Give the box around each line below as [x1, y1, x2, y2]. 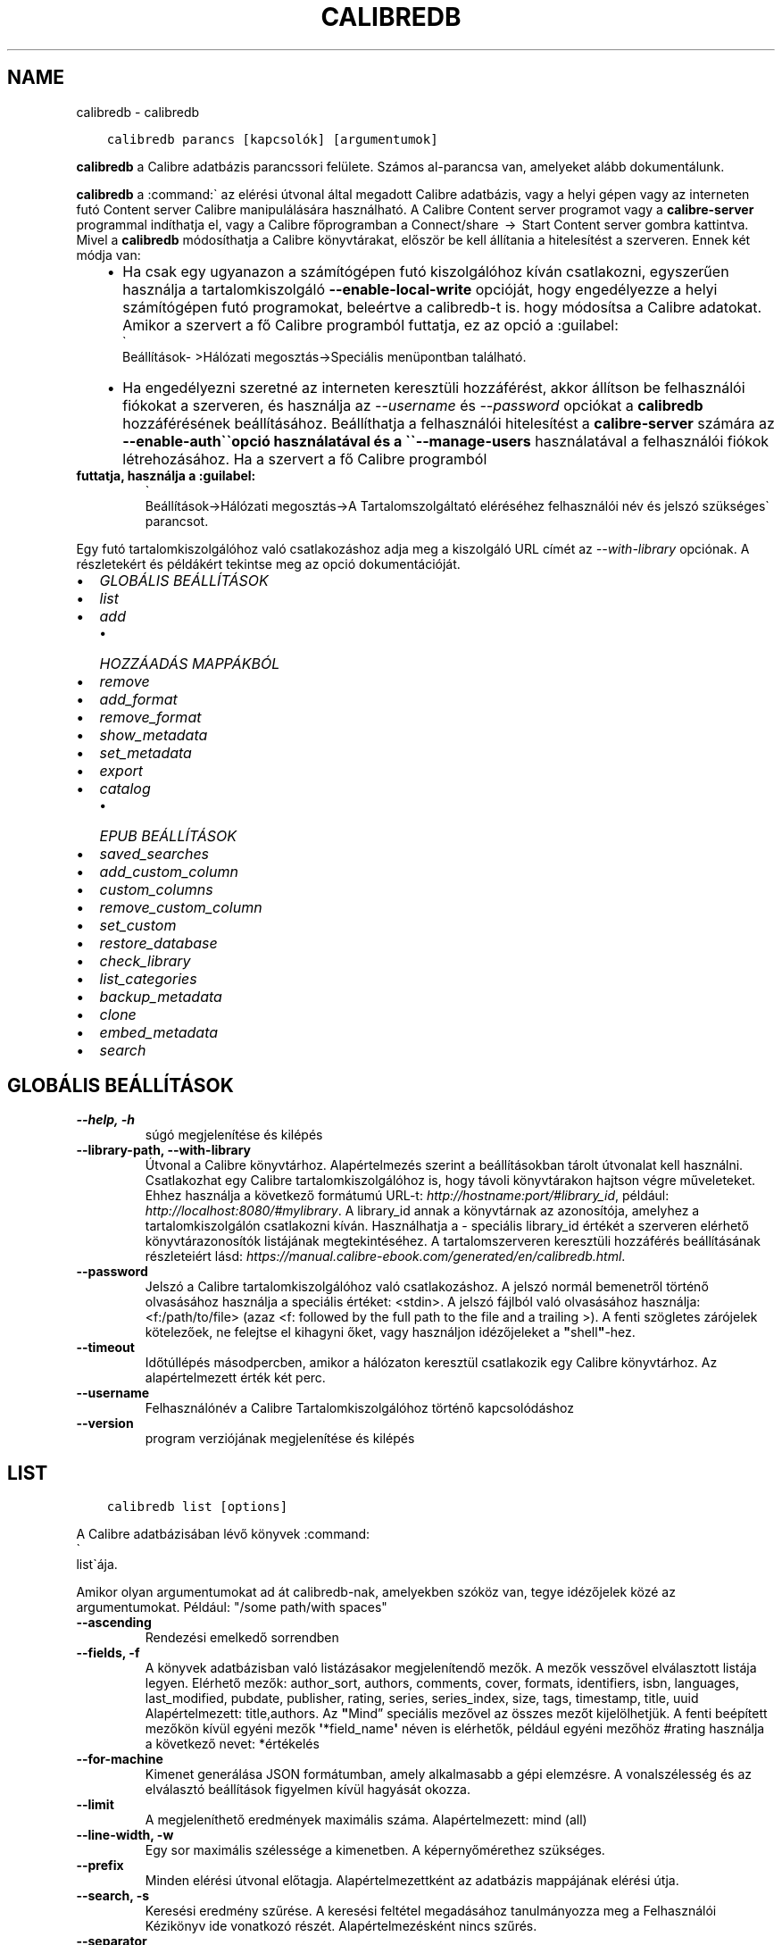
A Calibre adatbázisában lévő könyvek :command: [76, 1526, 370, 1542]
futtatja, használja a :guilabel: [76, 467, 256, 483]
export [99, 761, 144, 780]
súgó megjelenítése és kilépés [145, 1127, 323, 1143]
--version [76, 1415, 134, 1432]
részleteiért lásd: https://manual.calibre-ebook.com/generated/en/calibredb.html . [145, 1248, 626, 1265]
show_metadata [99, 725, 208, 744]
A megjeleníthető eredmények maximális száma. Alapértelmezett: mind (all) [145, 1812, 587, 1828]
